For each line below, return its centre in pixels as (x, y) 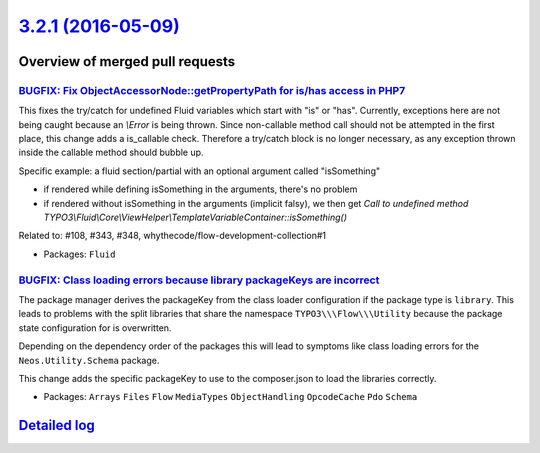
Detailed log (56, 425)
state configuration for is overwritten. (95, 327)
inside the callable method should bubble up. (111, 152)
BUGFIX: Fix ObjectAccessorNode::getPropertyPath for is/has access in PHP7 (212, 90)
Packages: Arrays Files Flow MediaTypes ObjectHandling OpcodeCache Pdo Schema (230, 397)
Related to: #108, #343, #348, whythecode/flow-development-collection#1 (172, 236)
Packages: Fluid (79, 254)
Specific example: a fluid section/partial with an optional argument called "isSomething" (199, 171)
